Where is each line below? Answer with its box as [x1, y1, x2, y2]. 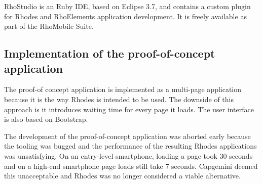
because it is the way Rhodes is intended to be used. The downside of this [4, 94, 234, 104]
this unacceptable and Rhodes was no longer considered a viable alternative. [4, 170, 241, 181]
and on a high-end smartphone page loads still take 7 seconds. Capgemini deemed [4, 160, 258, 171]
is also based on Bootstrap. [4, 114, 88, 124]
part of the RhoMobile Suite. [4, 21, 94, 31]
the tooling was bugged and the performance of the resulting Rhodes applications [4, 141, 257, 151]
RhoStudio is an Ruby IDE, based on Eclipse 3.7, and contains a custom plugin [4, 1, 251, 11]
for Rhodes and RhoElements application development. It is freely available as [4, 11, 247, 21]
